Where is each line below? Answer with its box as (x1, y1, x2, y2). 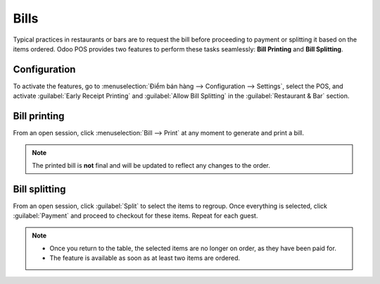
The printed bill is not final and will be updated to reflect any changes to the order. (32, 161, 271, 169)
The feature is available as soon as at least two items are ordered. (49, 254, 241, 262)
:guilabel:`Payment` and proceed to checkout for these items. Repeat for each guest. (13, 211, 258, 220)
